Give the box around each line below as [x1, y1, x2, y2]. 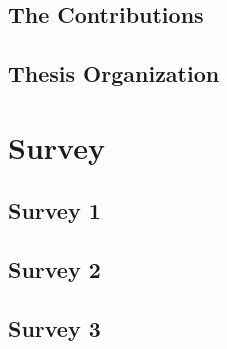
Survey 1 [8, 195, 101, 226]
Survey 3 [8, 312, 101, 343]
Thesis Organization [8, 58, 220, 89]
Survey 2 [8, 254, 101, 285]
